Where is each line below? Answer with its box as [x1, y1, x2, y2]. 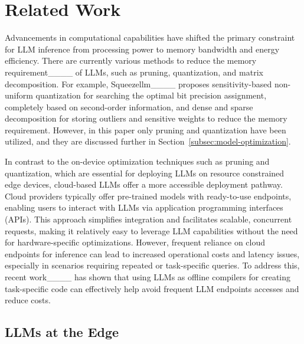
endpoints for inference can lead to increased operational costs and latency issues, [5, 247, 300, 260]
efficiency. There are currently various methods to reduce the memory [5, 54, 257, 67]
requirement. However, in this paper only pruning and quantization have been [5, 123, 286, 136]
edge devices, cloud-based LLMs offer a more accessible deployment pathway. [5, 178, 283, 191]
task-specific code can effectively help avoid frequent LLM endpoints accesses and [5, 282, 299, 294]
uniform [5, 89, 33, 101]
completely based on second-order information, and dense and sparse [5, 100, 253, 113]
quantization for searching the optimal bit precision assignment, [35, 89, 267, 101]
